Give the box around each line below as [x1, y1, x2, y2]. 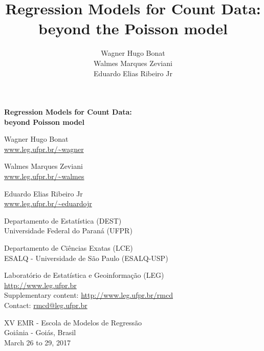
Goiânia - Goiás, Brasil [4, 327, 76, 338]
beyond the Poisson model [38, 18, 228, 39]
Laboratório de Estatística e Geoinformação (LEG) [4, 270, 164, 280]
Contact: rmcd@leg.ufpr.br [4, 300, 87, 310]
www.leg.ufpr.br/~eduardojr [4, 198, 92, 209]
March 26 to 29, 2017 [4, 337, 71, 347]
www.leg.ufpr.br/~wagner [4, 143, 84, 154]
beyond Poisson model [4, 116, 84, 127]
